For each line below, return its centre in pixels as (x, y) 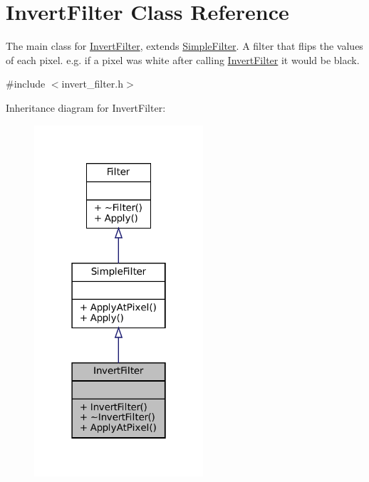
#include (26, 84)
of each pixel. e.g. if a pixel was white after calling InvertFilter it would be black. (183, 59)
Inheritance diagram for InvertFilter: (86, 107)
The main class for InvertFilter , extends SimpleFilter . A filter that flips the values (184, 46)
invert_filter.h (92, 84)
